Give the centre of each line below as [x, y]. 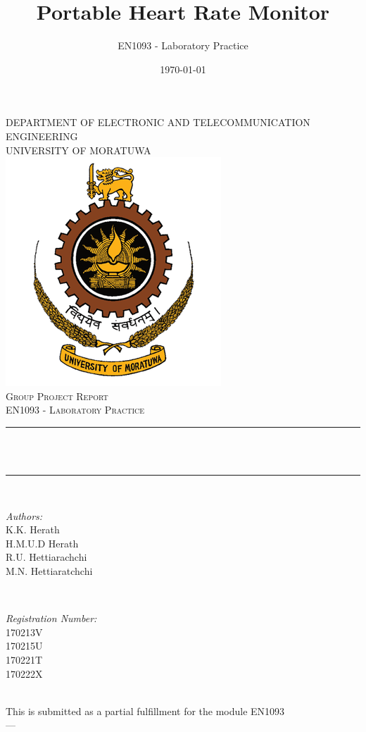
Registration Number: [51, 618]
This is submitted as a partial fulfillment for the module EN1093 [145, 711]
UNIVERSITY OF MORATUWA [78, 150]
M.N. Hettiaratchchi [49, 571]
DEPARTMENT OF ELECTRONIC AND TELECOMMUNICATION [158, 122]
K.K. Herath [33, 529]
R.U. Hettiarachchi [46, 557]
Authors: [24, 515]
